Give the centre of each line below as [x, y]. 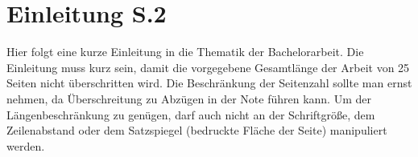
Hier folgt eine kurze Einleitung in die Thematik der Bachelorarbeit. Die [185, 52]
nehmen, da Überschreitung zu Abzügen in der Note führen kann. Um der [189, 98]
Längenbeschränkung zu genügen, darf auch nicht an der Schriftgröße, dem [191, 114]
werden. [26, 145]
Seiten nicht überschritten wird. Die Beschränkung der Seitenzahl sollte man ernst [209, 83]
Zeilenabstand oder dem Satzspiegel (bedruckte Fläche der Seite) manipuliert [197, 130]
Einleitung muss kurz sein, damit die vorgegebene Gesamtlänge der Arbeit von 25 [208, 67]
